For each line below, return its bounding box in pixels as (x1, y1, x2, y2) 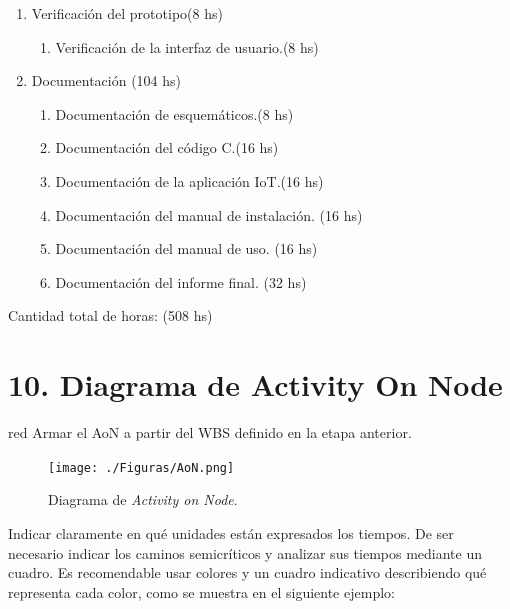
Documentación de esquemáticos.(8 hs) (55, 103, 294, 124)
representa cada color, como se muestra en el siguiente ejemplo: (8, 581, 395, 602)
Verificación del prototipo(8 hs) (31, 3, 223, 23)
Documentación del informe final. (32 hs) (55, 271, 307, 292)
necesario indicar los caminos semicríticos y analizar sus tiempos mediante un (8, 542, 482, 563)
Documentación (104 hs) (31, 70, 182, 91)
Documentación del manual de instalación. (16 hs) (55, 204, 363, 225)
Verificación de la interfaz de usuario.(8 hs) (55, 36, 319, 57)
